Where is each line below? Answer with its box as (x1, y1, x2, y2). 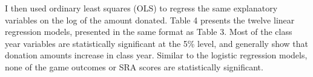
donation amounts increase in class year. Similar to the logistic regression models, (5, 49, 308, 61)
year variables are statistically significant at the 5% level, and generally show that (5, 37, 309, 49)
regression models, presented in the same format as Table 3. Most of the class (5, 25, 292, 38)
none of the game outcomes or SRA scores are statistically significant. (5, 60, 263, 73)
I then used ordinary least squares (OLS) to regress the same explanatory (5, 2, 278, 14)
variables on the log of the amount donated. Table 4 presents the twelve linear (5, 13, 295, 26)
